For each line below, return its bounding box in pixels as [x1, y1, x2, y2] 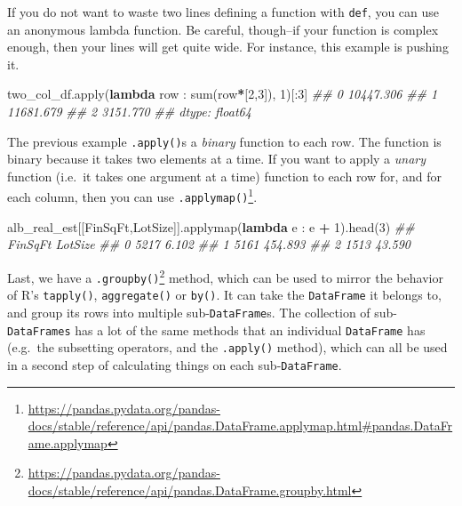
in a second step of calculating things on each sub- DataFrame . [7, 355, 342, 373]
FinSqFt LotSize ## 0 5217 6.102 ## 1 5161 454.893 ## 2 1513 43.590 [7, 235, 410, 253]
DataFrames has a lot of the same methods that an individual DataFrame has [7, 320, 426, 339]
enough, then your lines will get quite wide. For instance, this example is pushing [7, 37, 449, 56]
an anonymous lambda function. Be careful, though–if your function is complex [7, 20, 439, 38]
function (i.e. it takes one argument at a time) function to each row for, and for [7, 166, 442, 185]
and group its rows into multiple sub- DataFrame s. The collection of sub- [7, 302, 398, 321]
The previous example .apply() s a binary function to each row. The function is [7, 132, 442, 150]
